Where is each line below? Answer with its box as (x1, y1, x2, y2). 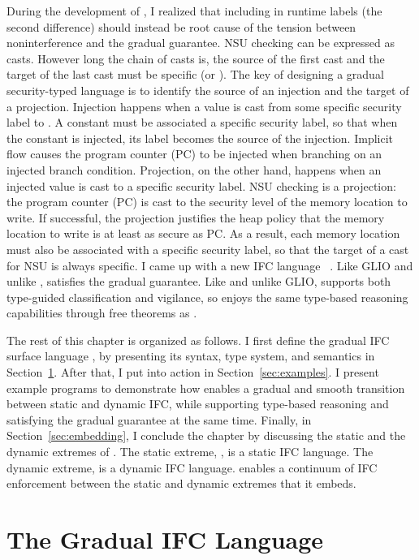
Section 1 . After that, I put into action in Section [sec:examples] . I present (6, 364, 379, 381)
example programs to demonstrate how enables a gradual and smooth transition (6, 379, 405, 396)
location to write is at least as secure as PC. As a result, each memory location (6, 225, 400, 242)
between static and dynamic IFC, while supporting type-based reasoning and (6, 395, 389, 412)
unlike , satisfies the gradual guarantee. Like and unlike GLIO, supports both (6, 273, 391, 290)
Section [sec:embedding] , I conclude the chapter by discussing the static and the (6, 427, 406, 444)
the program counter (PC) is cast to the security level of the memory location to (6, 193, 408, 210)
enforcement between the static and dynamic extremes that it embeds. (6, 475, 356, 492)
